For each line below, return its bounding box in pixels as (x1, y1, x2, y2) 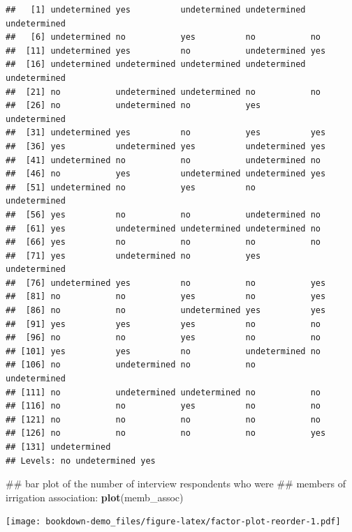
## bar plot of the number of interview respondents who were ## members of (6, 476, 346, 491)
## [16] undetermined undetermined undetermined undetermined (6, 59, 306, 70)
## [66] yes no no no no (6, 237, 321, 248)
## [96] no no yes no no (6, 333, 321, 343)
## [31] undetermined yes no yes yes (6, 128, 326, 138)
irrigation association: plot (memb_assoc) (6, 489, 184, 504)
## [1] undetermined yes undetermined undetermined (6, 5, 306, 15)
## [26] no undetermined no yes (6, 100, 261, 111)
